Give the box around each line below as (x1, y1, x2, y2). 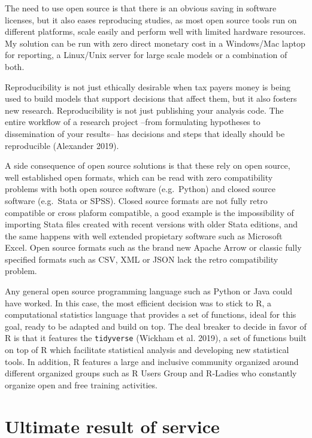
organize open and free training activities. (5, 378, 157, 391)
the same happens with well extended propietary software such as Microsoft (5, 229, 283, 242)
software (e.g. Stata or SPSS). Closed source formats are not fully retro (5, 194, 268, 206)
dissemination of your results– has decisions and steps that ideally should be (5, 127, 285, 139)
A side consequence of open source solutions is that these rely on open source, (5, 159, 290, 172)
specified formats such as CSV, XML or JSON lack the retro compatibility (5, 253, 278, 265)
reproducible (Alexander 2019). (5, 139, 119, 151)
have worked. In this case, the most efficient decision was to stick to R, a (5, 296, 272, 309)
